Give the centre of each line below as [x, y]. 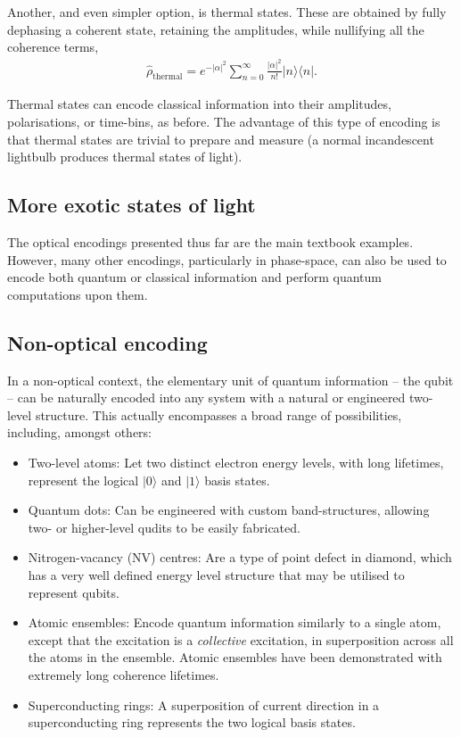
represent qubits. [74, 592]
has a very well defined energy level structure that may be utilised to [216, 574]
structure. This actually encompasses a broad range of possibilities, [218, 414]
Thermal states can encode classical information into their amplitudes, [199, 104]
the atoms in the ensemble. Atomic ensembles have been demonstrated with [235, 657]
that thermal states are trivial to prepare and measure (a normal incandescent [221, 139]
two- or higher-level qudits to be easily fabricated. [164, 527]
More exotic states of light [132, 205]
